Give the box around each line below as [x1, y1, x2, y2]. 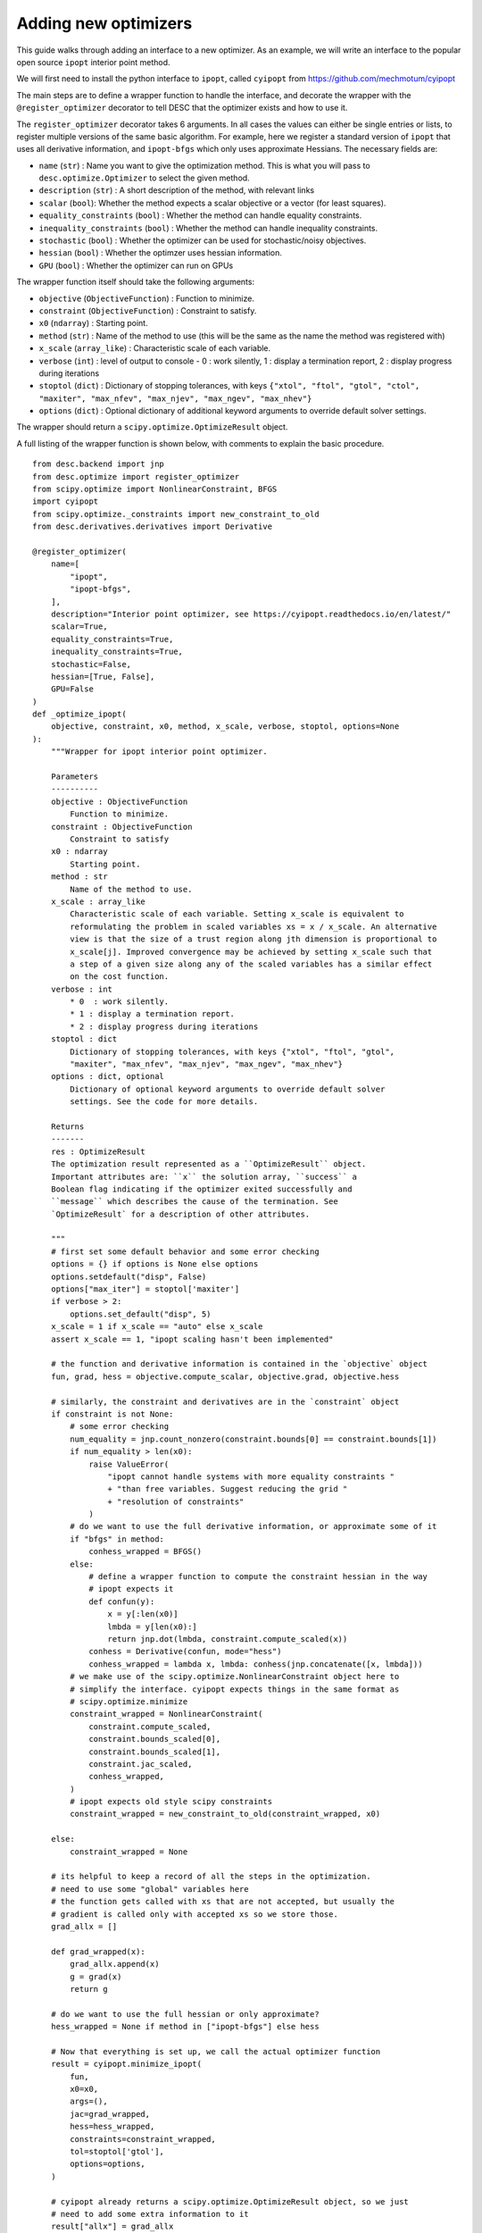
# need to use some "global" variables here [50, 1884, 249, 1894]
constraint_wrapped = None [70, 1846, 188, 1857]
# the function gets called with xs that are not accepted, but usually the [50, 1896, 395, 1907]
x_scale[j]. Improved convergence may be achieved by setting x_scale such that [70, 947, 433, 957]
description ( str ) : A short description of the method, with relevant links [38, 185, 315, 196]
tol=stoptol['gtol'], [70, 2146, 165, 2156]
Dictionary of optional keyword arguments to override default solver [70, 1083, 386, 1094]
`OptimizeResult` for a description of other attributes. [50, 1208, 311, 1219]
